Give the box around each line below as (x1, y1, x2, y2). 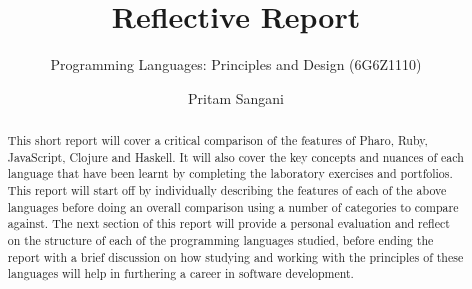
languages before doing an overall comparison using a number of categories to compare (7, 198, 459, 215)
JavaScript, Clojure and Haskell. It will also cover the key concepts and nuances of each (7, 148, 464, 165)
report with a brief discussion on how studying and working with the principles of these (7, 248, 464, 265)
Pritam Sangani (188, 87, 284, 108)
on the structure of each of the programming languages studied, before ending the (7, 232, 434, 249)
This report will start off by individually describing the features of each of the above (7, 182, 447, 199)
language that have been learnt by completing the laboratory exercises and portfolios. (7, 165, 453, 182)
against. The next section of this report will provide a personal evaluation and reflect (7, 215, 450, 232)
